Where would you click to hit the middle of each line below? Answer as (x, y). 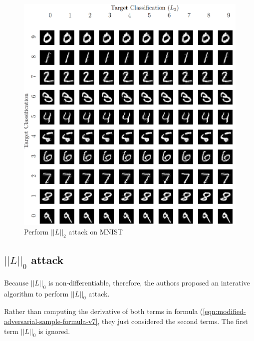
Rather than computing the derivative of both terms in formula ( (104, 311)
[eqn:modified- (224, 311)
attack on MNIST (96, 232)
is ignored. (54, 331)
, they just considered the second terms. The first (173, 321)
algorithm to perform (36, 293)
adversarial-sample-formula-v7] (51, 321)
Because (16, 282)
